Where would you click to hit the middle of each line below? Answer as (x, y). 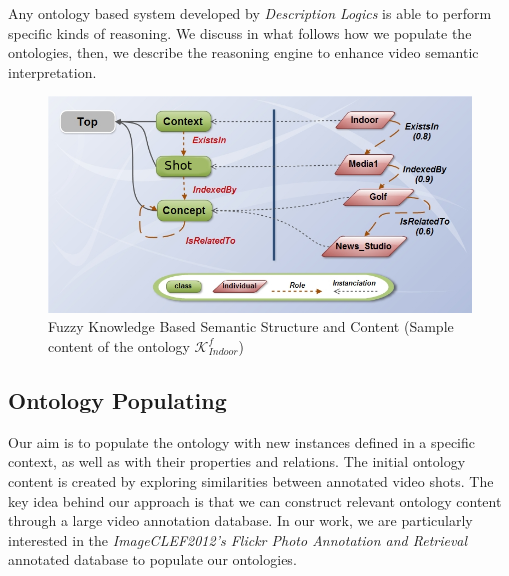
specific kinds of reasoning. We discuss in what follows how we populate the (240, 32)
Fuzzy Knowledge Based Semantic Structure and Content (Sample (251, 326)
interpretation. (52, 71)
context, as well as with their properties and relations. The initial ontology (237, 461)
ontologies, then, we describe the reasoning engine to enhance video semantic (243, 52)
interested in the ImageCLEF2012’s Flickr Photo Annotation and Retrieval (238, 539)
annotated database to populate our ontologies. (152, 559)
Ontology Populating (117, 399)
